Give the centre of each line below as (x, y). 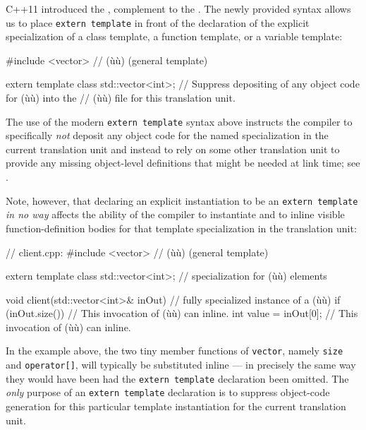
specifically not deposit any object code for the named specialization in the (167, 135)
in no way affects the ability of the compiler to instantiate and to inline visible (175, 214)
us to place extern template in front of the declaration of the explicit (158, 22)
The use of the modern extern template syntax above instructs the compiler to (179, 121)
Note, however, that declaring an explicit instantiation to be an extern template (182, 200)
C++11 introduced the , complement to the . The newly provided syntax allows (178, 8)
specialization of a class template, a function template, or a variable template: (174, 36)
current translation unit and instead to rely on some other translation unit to (173, 149)
